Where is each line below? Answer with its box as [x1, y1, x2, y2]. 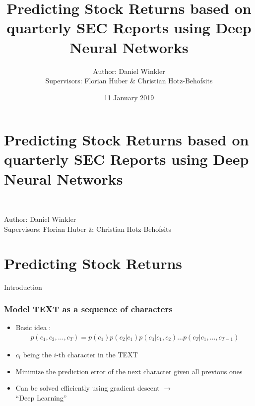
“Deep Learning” [15, 392, 67, 403]
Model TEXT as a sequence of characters [4, 303, 173, 315]
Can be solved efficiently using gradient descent [15, 383, 160, 393]
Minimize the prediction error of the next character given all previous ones [15, 366, 243, 376]
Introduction [4, 281, 42, 292]
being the [23, 349, 52, 359]
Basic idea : [15, 322, 51, 333]
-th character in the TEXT [56, 349, 138, 359]
